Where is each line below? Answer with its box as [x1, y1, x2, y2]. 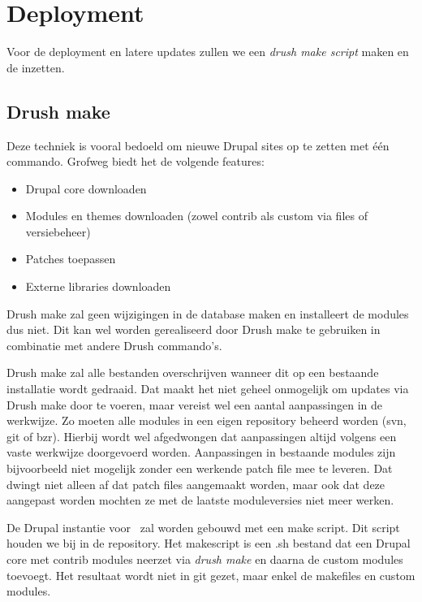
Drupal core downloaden [25, 180, 147, 197]
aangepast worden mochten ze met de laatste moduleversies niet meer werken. [6, 492, 394, 509]
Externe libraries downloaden [25, 278, 171, 295]
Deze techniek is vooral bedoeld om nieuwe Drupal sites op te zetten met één [6, 136, 390, 154]
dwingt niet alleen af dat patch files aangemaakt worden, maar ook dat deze [6, 475, 385, 492]
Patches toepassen [25, 250, 116, 267]
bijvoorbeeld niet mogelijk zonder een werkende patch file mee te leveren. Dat [6, 460, 393, 477]
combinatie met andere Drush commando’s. [6, 336, 222, 353]
